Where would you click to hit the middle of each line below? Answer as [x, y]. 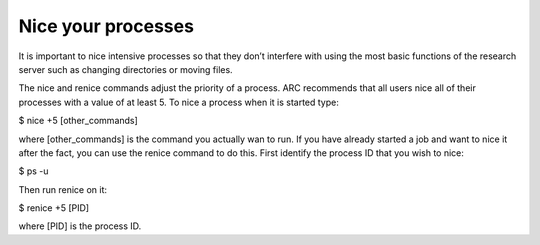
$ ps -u [33, 171]
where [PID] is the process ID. [80, 226]
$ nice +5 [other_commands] [78, 121]
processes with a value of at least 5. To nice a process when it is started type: [178, 102]
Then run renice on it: [63, 189]
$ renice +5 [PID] [54, 208]
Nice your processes [106, 26]
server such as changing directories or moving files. [126, 69]
